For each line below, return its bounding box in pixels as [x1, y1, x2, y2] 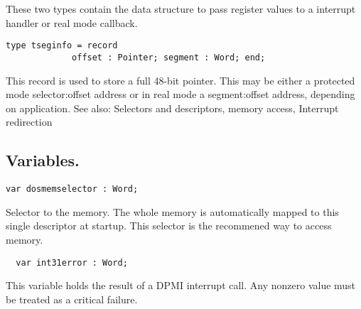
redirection [6, 114, 53, 129]
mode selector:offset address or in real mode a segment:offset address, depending [6, 87, 355, 102]
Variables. [6, 149, 80, 171]
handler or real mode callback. [6, 15, 138, 30]
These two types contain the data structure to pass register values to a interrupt [6, 1, 356, 16]
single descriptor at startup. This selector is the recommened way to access [6, 218, 332, 233]
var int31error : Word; [16, 257, 128, 268]
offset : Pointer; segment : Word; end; [72, 52, 266, 63]
